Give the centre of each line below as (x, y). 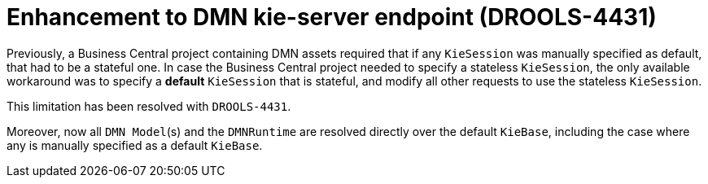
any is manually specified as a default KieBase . (135, 145)
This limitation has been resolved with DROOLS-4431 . (149, 106)
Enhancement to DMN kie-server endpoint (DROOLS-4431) (332, 17)
